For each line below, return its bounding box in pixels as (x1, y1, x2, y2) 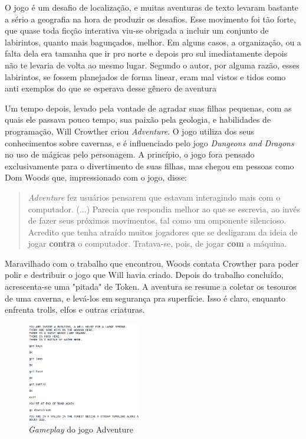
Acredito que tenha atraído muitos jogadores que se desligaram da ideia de (28, 225, 298, 238)
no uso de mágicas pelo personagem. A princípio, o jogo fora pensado (5, 148, 255, 160)
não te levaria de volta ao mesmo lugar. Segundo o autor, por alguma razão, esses (5, 58, 300, 71)
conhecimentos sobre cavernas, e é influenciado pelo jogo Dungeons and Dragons (5, 136, 294, 149)
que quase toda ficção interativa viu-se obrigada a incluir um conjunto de (5, 24, 269, 37)
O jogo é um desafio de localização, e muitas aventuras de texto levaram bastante (5, 1, 299, 13)
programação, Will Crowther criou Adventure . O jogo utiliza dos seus (5, 125, 255, 137)
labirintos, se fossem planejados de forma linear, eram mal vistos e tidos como (5, 70, 286, 83)
